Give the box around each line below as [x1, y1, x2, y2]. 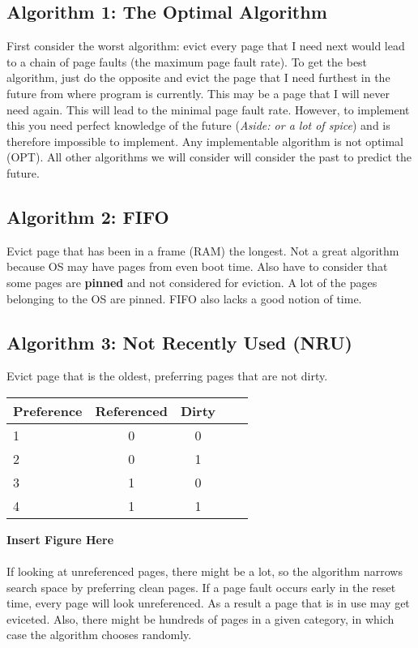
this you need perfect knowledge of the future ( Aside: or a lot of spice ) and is [6, 117, 390, 134]
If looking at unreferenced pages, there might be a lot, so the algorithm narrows [6, 563, 403, 580]
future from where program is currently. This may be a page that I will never [6, 84, 390, 101]
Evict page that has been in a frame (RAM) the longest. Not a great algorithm [6, 242, 399, 259]
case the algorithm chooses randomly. [6, 626, 192, 643]
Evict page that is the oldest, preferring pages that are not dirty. [6, 367, 328, 384]
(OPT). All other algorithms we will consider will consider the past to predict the [6, 148, 412, 165]
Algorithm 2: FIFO [6, 204, 169, 229]
